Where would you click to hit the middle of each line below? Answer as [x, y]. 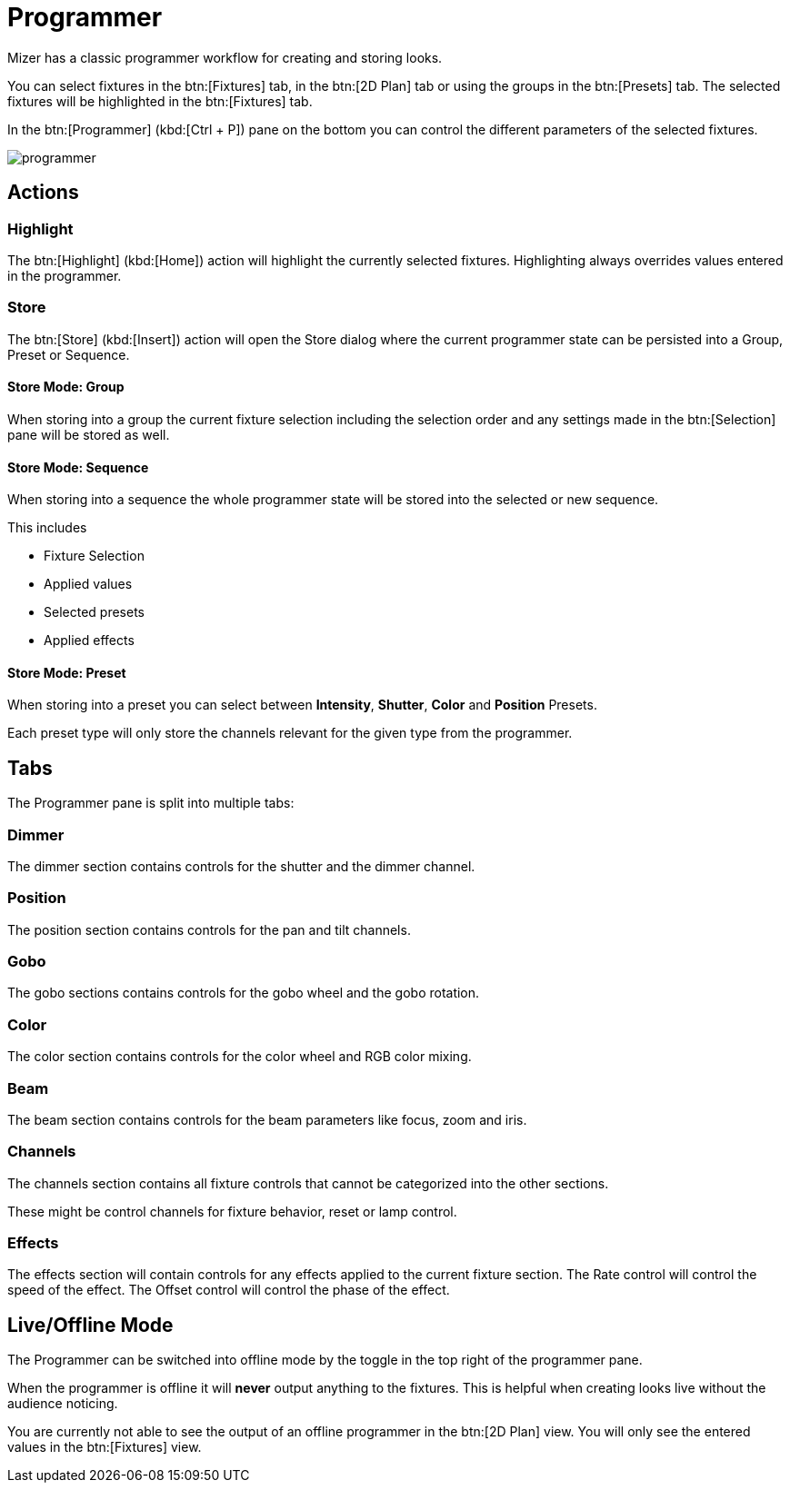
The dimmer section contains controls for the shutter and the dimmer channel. [241, 866]
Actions [43, 193]
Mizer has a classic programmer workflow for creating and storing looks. [225, 57]
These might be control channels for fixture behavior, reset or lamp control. [232, 1211]
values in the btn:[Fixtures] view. [105, 1447]
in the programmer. [65, 275]
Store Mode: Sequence [78, 467]
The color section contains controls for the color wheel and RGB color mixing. [240, 1057]
